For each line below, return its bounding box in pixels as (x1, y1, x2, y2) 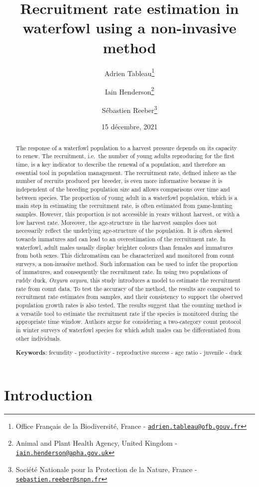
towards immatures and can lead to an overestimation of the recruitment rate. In (15, 234, 226, 243)
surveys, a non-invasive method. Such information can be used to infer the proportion (15, 259, 238, 268)
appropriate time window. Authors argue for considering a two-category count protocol (15, 317, 241, 326)
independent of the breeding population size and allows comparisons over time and (15, 185, 230, 193)
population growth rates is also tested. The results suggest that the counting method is (15, 301, 242, 309)
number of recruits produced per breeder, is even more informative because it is (15, 177, 222, 185)
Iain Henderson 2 (105, 85, 154, 97)
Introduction (4, 384, 93, 404)
